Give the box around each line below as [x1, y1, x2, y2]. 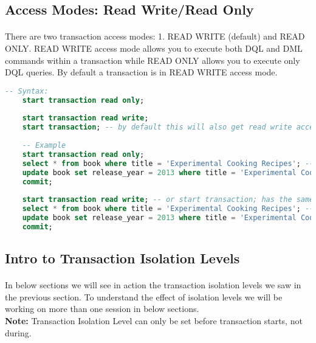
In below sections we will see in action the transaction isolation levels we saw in [5, 279, 301, 291]
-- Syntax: [5, 86, 49, 95]
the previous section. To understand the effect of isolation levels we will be [5, 290, 283, 303]
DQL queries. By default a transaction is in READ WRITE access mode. [5, 66, 278, 78]
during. [5, 326, 32, 339]
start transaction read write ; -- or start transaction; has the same [22, 195, 314, 204]
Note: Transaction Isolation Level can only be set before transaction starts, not [5, 314, 303, 327]
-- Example [22, 141, 66, 150]
